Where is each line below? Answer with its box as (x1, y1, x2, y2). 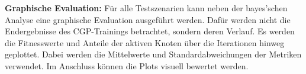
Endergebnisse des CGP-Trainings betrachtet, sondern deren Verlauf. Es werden (5, 25, 295, 37)
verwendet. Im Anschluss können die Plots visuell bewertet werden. (5, 59, 249, 72)
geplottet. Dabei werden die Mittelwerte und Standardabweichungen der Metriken (5, 48, 302, 60)
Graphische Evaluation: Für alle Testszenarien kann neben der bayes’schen (5, 2, 288, 14)
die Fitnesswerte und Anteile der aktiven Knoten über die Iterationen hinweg (5, 36, 285, 49)
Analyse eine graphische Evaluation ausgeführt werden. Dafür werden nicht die (5, 13, 291, 25)
